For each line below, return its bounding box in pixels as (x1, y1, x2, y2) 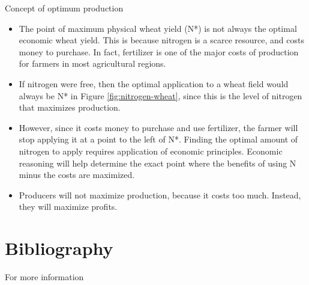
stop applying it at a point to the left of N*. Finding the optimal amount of (19, 133, 298, 146)
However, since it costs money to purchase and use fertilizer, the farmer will (19, 121, 298, 133)
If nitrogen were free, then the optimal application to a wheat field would (19, 77, 289, 90)
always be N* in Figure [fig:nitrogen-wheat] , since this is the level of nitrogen (19, 89, 302, 102)
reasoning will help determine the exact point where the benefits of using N (19, 156, 296, 169)
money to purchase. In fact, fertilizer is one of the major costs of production (19, 45, 299, 58)
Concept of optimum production (5, 2, 124, 14)
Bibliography (5, 236, 113, 260)
